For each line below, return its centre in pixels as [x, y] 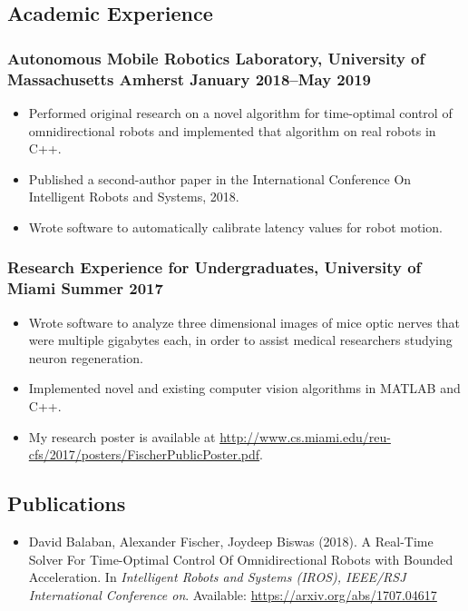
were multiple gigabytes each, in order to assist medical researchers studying [240, 340]
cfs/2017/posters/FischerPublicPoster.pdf [144, 454]
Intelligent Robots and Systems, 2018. [134, 197]
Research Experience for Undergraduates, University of [214, 267]
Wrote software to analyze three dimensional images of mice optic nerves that [244, 322]
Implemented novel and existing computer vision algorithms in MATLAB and [244, 388]
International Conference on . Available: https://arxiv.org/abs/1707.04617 [233, 594]
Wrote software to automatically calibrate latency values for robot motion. [235, 227]
